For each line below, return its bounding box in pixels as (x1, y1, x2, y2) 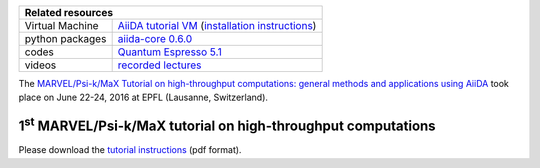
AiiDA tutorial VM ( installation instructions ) (117, 19, 317, 32)
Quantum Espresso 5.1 (117, 45, 222, 59)
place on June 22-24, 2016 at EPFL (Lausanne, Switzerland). (18, 91, 269, 104)
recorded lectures (117, 58, 202, 72)
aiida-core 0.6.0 (117, 32, 193, 45)
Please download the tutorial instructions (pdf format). (18, 144, 242, 156)
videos (24, 58, 57, 72)
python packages (24, 32, 107, 45)
